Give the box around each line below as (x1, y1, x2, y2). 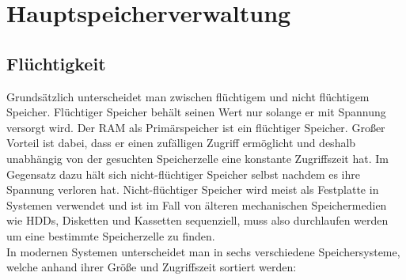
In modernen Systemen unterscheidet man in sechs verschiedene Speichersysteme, (6, 243, 400, 259)
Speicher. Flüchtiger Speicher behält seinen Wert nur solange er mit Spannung (6, 104, 386, 120)
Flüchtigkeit (6, 51, 106, 75)
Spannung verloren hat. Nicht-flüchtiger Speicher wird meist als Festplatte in (6, 181, 379, 198)
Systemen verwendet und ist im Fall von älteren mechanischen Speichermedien (6, 196, 387, 213)
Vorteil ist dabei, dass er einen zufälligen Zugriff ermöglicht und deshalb (6, 134, 356, 151)
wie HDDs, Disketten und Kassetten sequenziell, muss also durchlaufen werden (6, 212, 389, 229)
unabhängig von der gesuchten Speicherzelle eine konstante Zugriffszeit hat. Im (6, 149, 389, 166)
